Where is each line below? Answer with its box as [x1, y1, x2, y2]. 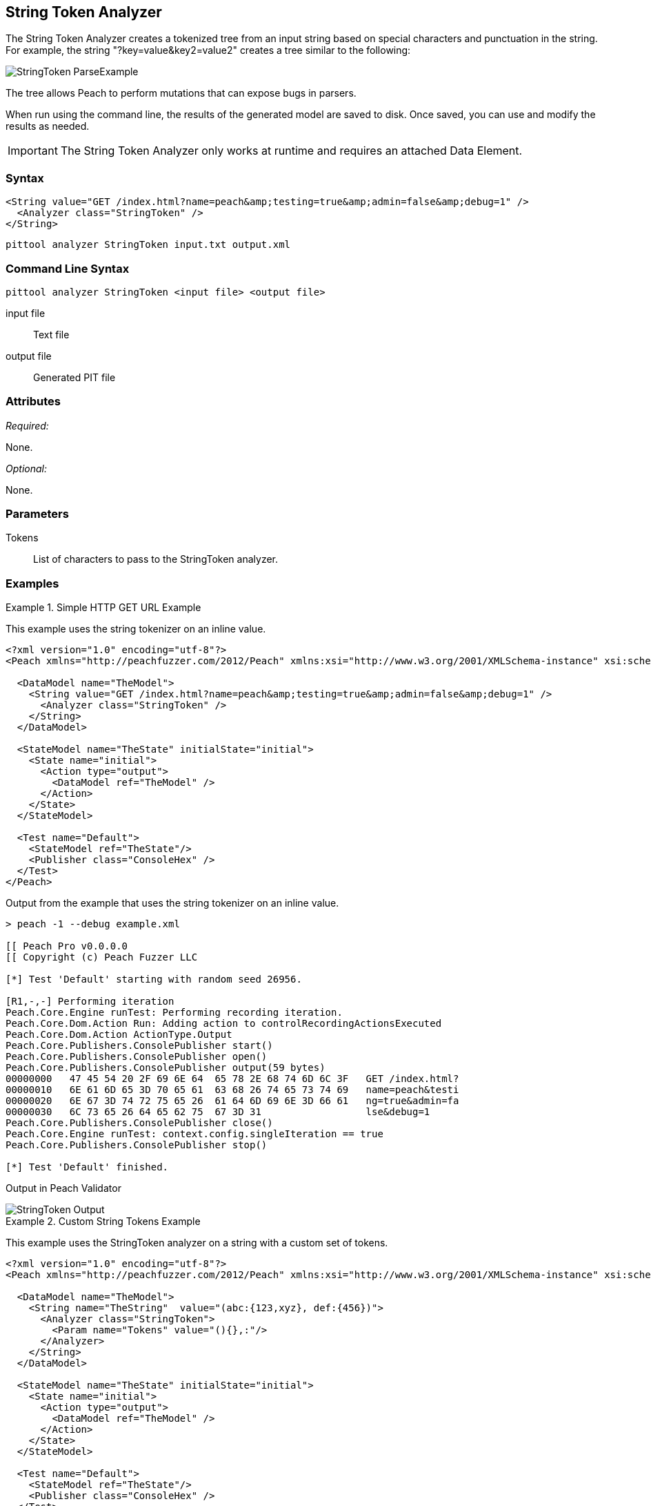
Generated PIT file [33, 371, 116, 383]
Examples [6, 576, 59, 590]
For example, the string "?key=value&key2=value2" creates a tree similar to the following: [6, 44, 411, 57]
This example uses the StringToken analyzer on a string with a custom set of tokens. [6, 1237, 388, 1249]
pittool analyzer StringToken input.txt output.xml [6, 239, 291, 251]
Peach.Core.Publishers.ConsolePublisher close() [6, 1117, 273, 1129]
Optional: [6, 462, 47, 474]
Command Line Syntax [6, 261, 130, 276]
